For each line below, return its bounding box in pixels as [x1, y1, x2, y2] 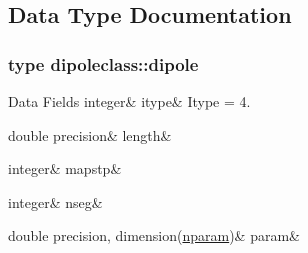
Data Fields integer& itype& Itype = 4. [8, 91, 251, 111]
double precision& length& [8, 124, 172, 145]
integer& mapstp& [8, 158, 122, 179]
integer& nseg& [8, 191, 103, 212]
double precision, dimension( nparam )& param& [8, 225, 300, 246]
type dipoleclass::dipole [8, 51, 199, 76]
